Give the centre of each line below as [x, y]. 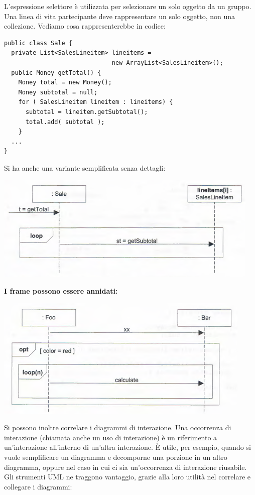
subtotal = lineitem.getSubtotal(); [87, 112]
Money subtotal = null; [58, 92]
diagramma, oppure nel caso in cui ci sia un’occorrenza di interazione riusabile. [125, 467]
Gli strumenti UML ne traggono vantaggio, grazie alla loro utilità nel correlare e [127, 477]
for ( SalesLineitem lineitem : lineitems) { [96, 102]
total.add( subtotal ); [65, 122]
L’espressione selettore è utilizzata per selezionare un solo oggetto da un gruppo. [128, 6]
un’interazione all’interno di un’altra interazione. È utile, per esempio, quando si [127, 447]
